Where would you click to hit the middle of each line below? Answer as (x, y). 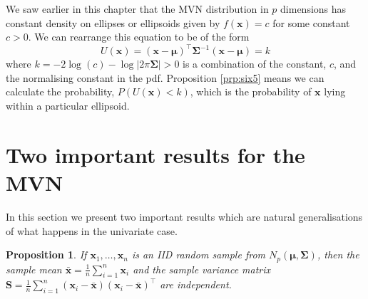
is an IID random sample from (199, 255)
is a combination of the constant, (255, 64)
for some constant (311, 22)
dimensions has (313, 9)
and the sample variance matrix (202, 269)
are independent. (196, 284)
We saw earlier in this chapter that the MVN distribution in (137, 9)
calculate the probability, (60, 91)
